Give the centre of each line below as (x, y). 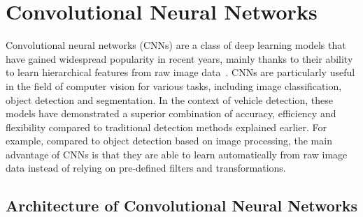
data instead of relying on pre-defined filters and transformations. (146, 168)
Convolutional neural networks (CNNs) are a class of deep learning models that (176, 45)
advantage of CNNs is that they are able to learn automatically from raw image (177, 154)
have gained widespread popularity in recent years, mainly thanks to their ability (179, 58)
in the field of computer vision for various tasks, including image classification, (174, 85)
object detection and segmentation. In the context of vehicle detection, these (169, 99)
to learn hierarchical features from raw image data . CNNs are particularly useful (180, 72)
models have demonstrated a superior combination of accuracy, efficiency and (171, 113)
